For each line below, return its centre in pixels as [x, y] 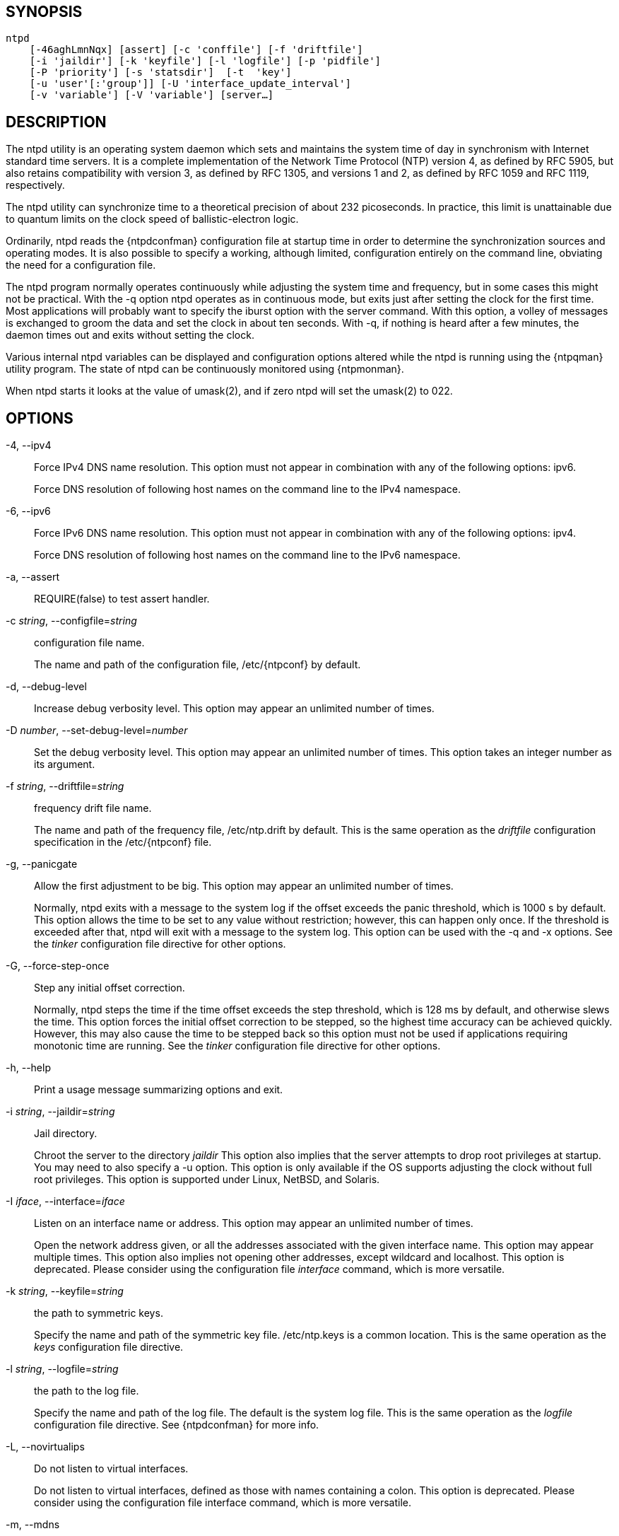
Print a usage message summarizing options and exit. [159, 1090]
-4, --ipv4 [29, 446]
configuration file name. [89, 643]
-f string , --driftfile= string [65, 786]
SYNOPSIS [44, 12]
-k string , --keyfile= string [65, 1291]
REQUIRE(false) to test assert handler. [122, 599]
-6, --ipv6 [28, 511]
